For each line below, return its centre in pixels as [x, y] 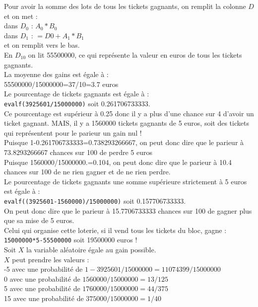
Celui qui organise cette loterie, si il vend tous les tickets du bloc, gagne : [115, 230]
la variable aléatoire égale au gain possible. [91, 250]
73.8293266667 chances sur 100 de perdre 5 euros [78, 152]
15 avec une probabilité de [44, 298]
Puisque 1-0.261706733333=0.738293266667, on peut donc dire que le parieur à [124, 142]
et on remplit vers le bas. [42, 45]
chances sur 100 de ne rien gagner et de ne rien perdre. [87, 172]
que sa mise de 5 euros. [39, 220]
